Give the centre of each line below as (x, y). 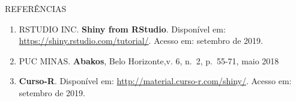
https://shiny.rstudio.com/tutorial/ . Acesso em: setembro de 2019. (141, 41)
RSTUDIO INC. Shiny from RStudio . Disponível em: (122, 29)
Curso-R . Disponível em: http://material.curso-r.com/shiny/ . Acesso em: (155, 81)
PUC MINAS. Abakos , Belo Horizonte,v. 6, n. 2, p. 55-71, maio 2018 (149, 60)
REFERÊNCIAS (36, 8)
